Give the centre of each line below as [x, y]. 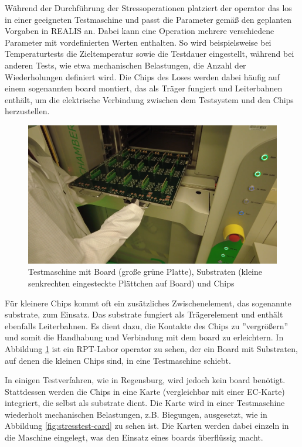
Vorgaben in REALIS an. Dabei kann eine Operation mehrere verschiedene [140, 31]
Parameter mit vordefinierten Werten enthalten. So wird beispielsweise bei [138, 42]
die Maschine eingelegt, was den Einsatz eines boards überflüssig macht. [134, 437]
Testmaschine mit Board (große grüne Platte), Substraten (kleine [145, 272]
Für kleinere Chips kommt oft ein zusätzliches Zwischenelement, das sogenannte [148, 303]
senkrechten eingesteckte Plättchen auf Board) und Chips [131, 283]
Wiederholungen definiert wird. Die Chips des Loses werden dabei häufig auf [142, 76]
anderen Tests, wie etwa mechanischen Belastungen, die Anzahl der [125, 65]
